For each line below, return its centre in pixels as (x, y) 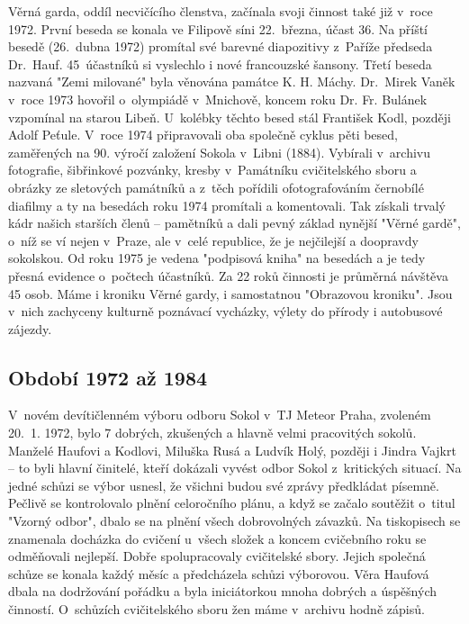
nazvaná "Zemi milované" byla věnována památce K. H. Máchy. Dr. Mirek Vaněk (232, 81)
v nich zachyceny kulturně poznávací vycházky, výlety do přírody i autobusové (225, 311)
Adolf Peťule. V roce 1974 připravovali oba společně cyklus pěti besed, (203, 135)
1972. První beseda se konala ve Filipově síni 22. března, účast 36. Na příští (218, 28)
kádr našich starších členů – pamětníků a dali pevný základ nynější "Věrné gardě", (234, 223)
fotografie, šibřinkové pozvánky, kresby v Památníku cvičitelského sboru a (212, 170)
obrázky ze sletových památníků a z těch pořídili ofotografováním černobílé (216, 187)
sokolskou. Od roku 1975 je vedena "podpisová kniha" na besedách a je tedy (217, 258)
